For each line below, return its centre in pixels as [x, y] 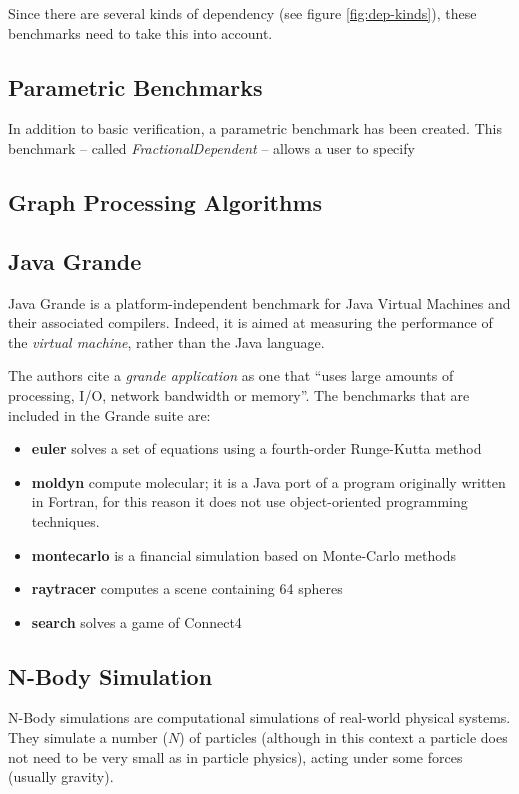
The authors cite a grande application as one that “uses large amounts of [231, 375]
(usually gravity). [61, 776]
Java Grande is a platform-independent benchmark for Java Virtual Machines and [259, 302]
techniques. [65, 520]
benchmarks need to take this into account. [140, 32]
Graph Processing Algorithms [165, 201]
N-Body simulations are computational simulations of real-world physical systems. [259, 717]
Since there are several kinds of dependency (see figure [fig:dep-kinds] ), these [242, 13]
